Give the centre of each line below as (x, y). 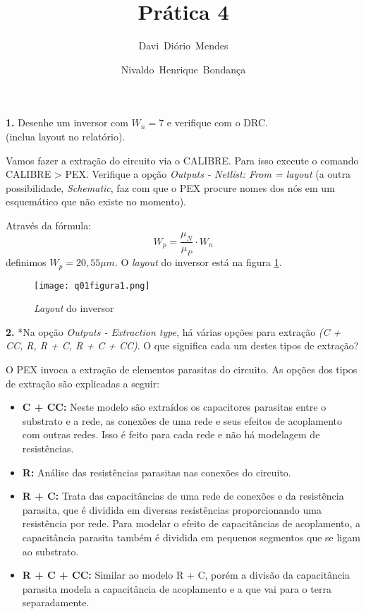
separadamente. (56, 602)
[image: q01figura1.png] (92, 285)
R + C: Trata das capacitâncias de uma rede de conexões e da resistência (183, 496)
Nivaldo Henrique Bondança (183, 69)
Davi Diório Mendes (183, 46)
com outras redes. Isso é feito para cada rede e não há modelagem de (171, 434)
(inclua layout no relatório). (66, 136)
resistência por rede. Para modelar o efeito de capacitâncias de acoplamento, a (191, 523)
